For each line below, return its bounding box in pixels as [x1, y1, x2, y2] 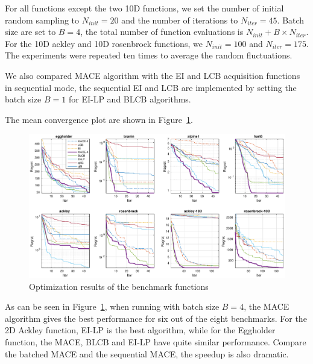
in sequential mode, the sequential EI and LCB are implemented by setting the [5, 81, 297, 93]
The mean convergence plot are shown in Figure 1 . [5, 113, 193, 125]
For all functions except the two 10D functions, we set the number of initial [5, 2, 284, 14]
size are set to [5, 25, 56, 38]
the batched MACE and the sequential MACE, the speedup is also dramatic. [5, 347, 289, 360]
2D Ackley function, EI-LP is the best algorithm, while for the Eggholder [5, 324, 276, 336]
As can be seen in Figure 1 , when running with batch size [5, 300, 220, 313]
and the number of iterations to [121, 13, 238, 26]
